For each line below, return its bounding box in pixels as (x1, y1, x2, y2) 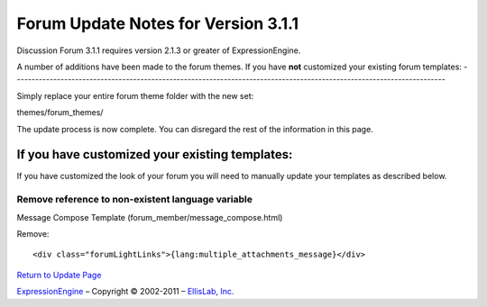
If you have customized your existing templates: (16, 147, 293, 162)
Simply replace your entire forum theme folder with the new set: (16, 90, 254, 101)
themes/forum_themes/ (16, 107, 104, 118)
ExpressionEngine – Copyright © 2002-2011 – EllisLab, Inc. (16, 286, 234, 297)
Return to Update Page (16, 269, 102, 280)
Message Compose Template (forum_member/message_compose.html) (16, 212, 283, 222)
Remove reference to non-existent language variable (16, 194, 253, 206)
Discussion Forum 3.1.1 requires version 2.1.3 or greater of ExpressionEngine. (16, 45, 301, 56)
